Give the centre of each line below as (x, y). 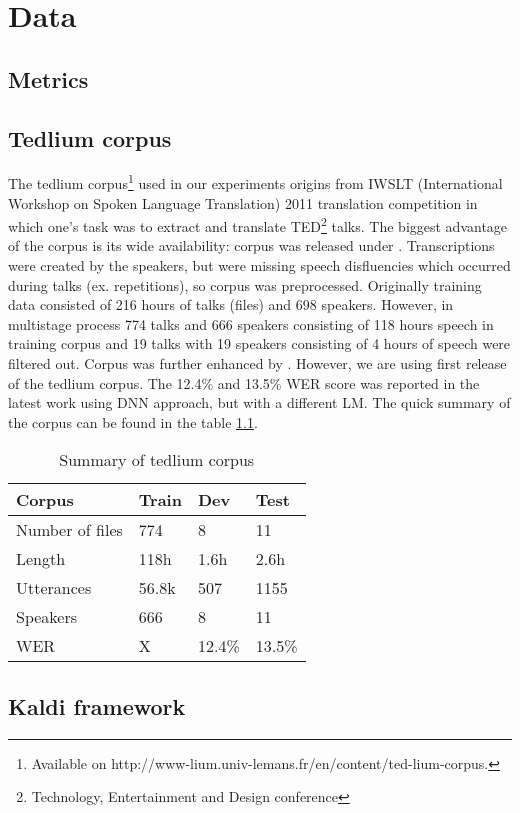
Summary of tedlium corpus (157, 460)
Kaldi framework (97, 705)
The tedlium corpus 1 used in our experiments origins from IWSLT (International (255, 182)
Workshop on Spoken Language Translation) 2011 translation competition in (243, 202)
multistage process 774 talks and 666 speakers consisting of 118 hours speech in (251, 323)
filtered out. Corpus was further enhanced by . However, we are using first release (257, 363)
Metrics (48, 78)
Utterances (54, 588)
